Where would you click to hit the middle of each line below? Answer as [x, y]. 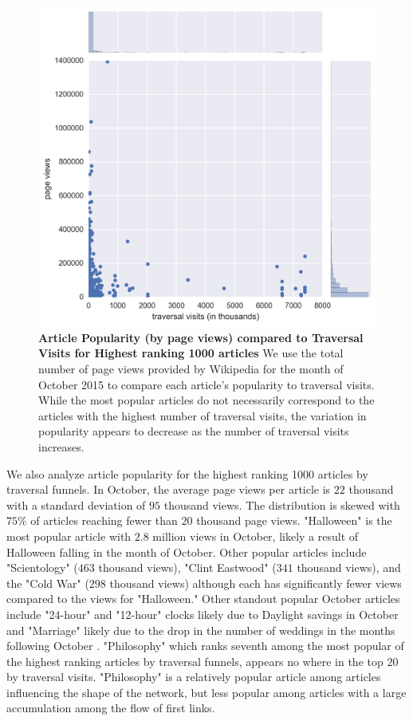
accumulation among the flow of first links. [111, 708]
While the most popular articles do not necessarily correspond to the [206, 400]
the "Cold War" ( [48, 583]
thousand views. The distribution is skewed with [282, 504]
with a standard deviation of [76, 504]
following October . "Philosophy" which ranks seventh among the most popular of [205, 646]
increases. [61, 446]
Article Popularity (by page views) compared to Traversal [201, 337]
